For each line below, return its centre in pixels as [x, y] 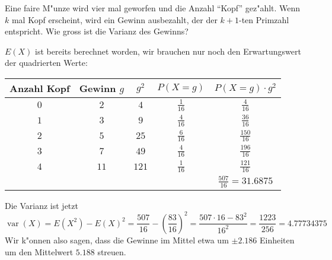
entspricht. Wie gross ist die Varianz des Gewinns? [97, 31]
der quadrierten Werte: [46, 63]
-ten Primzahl [264, 19]
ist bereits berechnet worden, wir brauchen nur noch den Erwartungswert [168, 51]
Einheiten [277, 240]
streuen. [112, 251]
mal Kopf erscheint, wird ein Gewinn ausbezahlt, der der [114, 19]
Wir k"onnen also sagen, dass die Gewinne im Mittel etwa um [117, 240]
